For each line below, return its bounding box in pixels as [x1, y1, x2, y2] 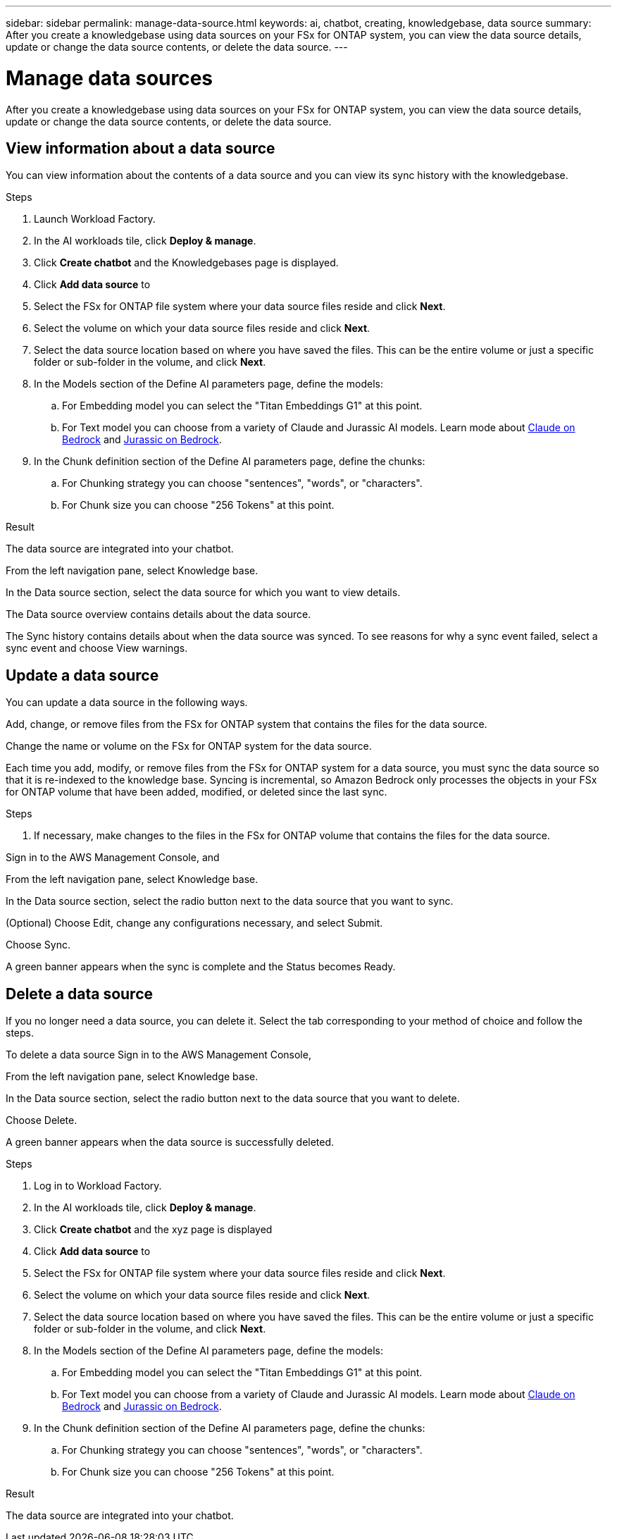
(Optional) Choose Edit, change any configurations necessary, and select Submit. [6, 917, 383, 929]
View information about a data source [6, 139, 275, 157]
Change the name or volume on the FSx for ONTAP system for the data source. [6, 740, 372, 753]
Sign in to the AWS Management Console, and [6, 851, 220, 864]
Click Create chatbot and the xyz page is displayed [34, 1223, 273, 1236]
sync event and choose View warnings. [6, 642, 188, 655]
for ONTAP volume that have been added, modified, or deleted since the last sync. [6, 786, 387, 798]
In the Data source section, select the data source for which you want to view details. [6, 586, 401, 599]
